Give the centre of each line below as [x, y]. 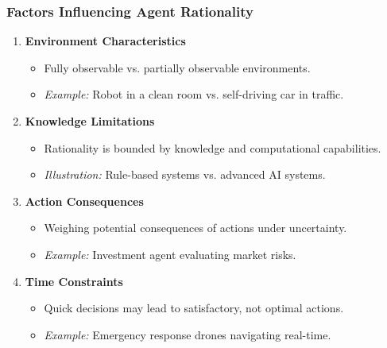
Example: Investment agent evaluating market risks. [170, 254]
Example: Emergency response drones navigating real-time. [188, 334]
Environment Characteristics [105, 41]
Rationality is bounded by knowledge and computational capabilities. [213, 147]
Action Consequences [84, 201]
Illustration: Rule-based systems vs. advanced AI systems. [185, 174]
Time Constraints [74, 281]
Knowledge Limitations [90, 121]
